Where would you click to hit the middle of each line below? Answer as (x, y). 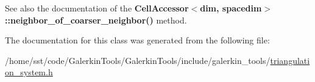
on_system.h (29, 72)
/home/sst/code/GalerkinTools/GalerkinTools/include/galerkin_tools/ (138, 60)
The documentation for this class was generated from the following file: (137, 40)
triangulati (290, 60)
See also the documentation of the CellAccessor (97, 8)
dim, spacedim (231, 8)
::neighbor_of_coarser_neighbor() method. (96, 20)
